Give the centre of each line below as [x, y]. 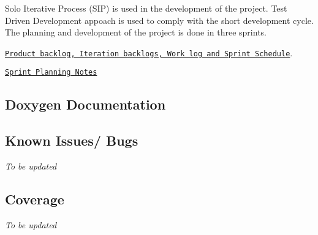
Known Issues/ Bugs [72, 140]
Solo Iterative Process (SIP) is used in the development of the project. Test [146, 8]
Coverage [35, 199]
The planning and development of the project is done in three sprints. [136, 32]
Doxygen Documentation [85, 104]
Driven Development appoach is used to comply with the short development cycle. [159, 20]
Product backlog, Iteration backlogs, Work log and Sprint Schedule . [149, 52]
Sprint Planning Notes [51, 73]
